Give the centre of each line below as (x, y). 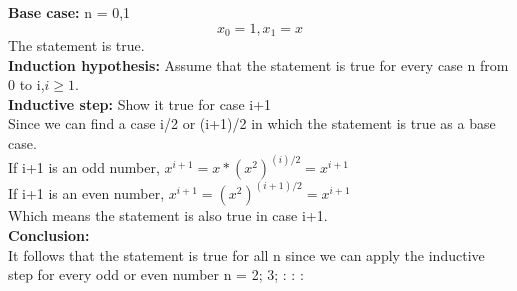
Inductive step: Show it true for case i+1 (140, 103)
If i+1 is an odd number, (84, 167)
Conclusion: (49, 235)
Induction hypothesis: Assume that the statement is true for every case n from (258, 64)
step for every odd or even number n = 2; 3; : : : (156, 274)
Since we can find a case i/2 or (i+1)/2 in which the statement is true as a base (252, 123)
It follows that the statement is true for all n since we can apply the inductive (246, 254)
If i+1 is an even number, (86, 193)
